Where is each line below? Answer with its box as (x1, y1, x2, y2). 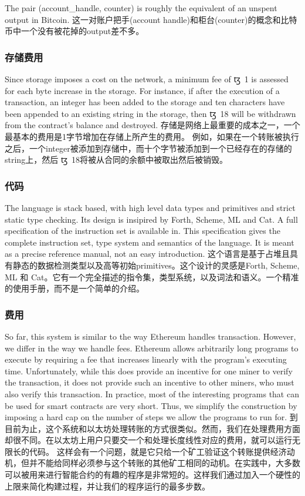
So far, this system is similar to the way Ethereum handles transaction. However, (5, 330, 296, 342)
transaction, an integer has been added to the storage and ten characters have (5, 96, 285, 108)
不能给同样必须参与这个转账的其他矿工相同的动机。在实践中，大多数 (37, 457, 300, 469)
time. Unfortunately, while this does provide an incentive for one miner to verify (5, 364, 293, 377)
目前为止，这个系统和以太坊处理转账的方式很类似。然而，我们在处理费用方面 (5, 422, 300, 434)
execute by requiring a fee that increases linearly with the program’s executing (5, 353, 287, 366)
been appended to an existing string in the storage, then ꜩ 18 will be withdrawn (5, 107, 296, 119)
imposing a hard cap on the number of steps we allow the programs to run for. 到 (5, 411, 298, 423)
